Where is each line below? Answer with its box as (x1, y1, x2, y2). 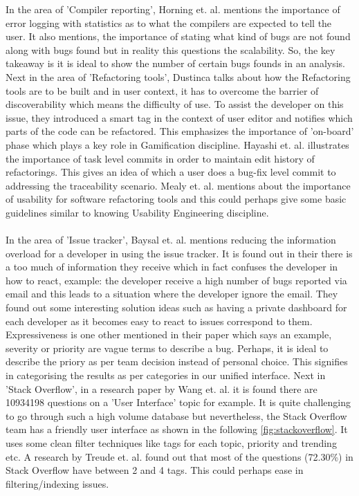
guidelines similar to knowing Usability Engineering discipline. (6, 205, 269, 219)
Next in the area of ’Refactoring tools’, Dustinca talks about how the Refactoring (6, 69, 351, 84)
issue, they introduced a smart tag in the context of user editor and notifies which (6, 110, 353, 125)
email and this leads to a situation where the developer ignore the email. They (6, 286, 338, 301)
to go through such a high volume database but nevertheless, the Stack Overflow (6, 408, 347, 423)
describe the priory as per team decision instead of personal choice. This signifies (6, 354, 348, 369)
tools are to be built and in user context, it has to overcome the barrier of (6, 83, 319, 98)
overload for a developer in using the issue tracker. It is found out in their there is (6, 246, 353, 260)
